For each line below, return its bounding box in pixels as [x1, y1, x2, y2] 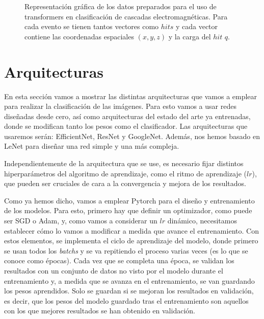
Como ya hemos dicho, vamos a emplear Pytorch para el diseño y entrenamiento [4, 195, 255, 206]
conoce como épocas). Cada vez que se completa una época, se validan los [4, 255, 234, 266]
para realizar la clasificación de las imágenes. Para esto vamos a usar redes [4, 101, 236, 111]
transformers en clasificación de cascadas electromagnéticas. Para [24, 11, 228, 21]
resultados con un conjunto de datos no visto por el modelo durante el [4, 265, 223, 276]
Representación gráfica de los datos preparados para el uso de [24, 1, 217, 11]
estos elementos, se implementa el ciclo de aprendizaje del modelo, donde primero [4, 235, 258, 246]
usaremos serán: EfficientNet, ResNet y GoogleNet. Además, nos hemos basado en [4, 130, 260, 141]
